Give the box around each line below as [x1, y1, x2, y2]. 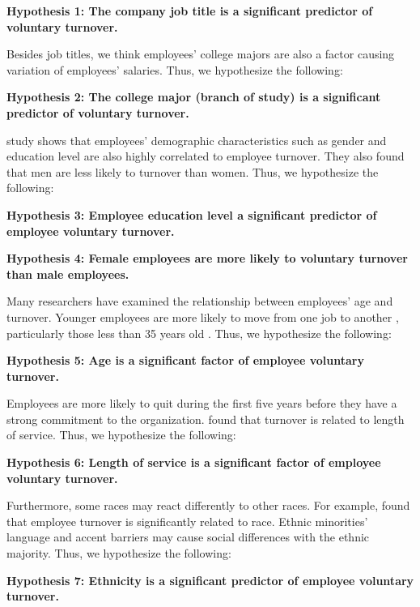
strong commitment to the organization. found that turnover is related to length [6, 410, 405, 427]
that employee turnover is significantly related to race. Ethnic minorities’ [6, 512, 368, 529]
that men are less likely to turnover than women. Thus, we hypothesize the [6, 163, 379, 180]
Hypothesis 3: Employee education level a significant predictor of [6, 206, 377, 223]
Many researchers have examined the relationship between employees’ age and [6, 293, 393, 310]
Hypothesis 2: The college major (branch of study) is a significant [6, 88, 381, 105]
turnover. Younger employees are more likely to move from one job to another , [6, 308, 399, 325]
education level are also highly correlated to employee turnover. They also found [6, 147, 405, 165]
